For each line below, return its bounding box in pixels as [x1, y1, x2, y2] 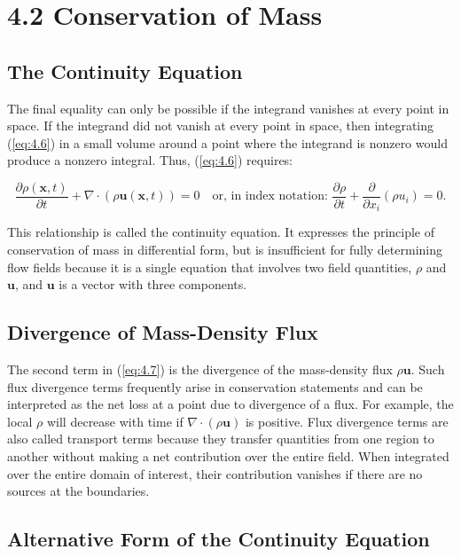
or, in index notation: [212, 190, 328, 203]
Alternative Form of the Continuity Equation [7, 525, 430, 553]
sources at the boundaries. [7, 482, 150, 500]
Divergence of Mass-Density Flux [7, 318, 318, 346]
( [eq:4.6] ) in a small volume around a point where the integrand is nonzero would [7, 133, 448, 152]
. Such [410, 360, 445, 379]
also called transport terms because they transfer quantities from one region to [7, 429, 434, 448]
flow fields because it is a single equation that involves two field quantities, [7, 257, 412, 276]
